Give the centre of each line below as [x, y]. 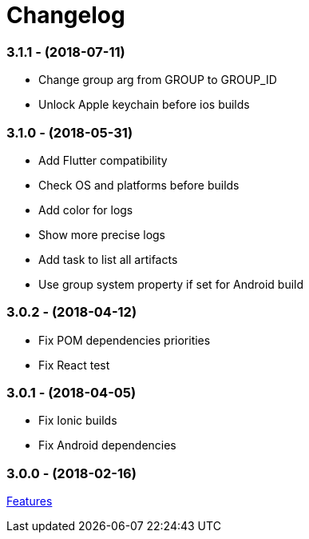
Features [30, 501]
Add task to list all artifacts [108, 259]
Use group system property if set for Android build [171, 284]
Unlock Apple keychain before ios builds [144, 105]
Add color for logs [86, 210]
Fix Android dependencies [107, 445]
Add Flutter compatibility [103, 160]
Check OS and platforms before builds [139, 185]
